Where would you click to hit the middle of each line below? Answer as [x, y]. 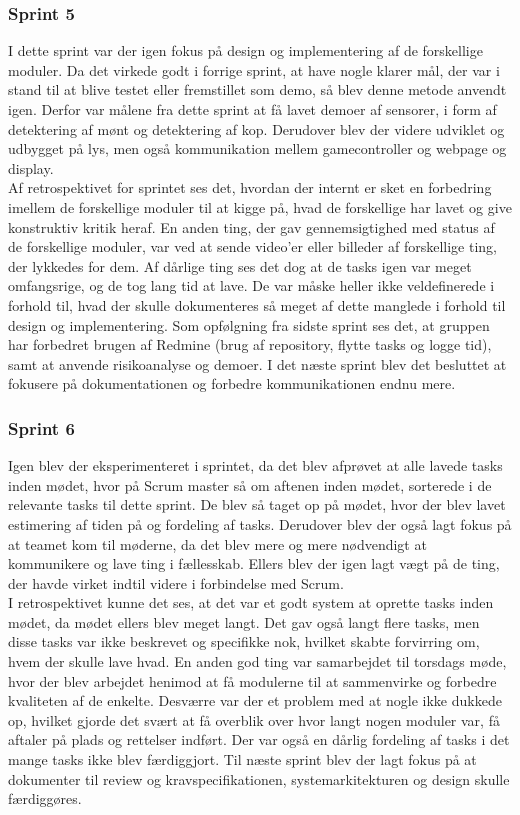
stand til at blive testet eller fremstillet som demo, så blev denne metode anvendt [257, 89]
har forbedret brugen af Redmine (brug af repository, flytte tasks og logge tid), [250, 344]
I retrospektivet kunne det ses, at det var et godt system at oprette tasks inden [251, 602]
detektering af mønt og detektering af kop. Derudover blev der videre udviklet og [256, 128]
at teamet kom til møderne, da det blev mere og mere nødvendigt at [217, 543]
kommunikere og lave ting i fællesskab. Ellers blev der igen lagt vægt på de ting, [254, 563]
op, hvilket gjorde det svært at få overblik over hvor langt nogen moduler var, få [254, 719]
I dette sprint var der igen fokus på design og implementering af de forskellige [245, 50]
